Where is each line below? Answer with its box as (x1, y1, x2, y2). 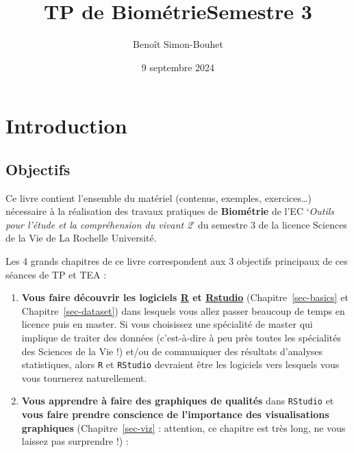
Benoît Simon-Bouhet (133, 37, 223, 51)
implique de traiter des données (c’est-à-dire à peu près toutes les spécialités (21, 331, 342, 345)
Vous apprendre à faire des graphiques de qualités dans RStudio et (21, 393, 334, 408)
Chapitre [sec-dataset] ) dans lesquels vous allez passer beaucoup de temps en (21, 303, 345, 318)
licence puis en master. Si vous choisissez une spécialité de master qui (21, 317, 313, 331)
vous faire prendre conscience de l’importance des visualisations (21, 407, 329, 422)
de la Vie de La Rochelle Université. (5, 231, 157, 245)
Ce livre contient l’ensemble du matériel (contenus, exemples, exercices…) (5, 190, 312, 205)
